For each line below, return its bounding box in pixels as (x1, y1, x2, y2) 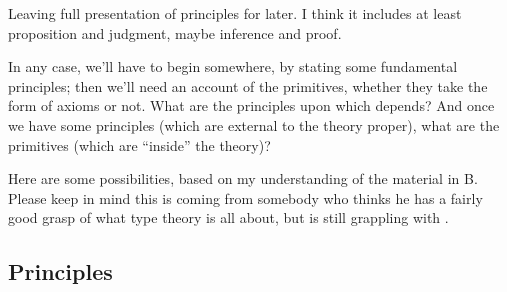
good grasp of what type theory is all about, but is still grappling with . (8, 207, 449, 228)
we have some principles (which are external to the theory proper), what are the (8, 114, 500, 135)
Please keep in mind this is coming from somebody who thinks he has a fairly (8, 187, 483, 208)
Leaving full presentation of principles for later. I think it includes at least (8, 3, 462, 23)
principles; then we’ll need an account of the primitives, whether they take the (8, 75, 488, 96)
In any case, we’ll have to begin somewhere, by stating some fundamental (8, 56, 458, 77)
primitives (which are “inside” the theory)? (8, 134, 271, 155)
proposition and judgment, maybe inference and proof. (8, 22, 342, 43)
